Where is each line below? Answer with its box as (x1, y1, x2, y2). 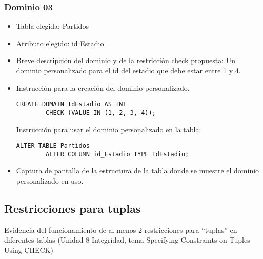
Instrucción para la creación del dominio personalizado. (16, 82, 190, 93)
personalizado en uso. (16, 175, 84, 186)
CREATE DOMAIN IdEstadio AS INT (16, 101, 127, 108)
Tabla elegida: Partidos (16, 21, 89, 31)
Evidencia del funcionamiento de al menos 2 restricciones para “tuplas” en (4, 224, 237, 235)
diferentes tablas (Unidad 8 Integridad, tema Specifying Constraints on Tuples (4, 234, 250, 245)
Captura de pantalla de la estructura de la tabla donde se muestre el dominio (16, 165, 259, 176)
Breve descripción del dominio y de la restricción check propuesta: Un (16, 55, 236, 66)
